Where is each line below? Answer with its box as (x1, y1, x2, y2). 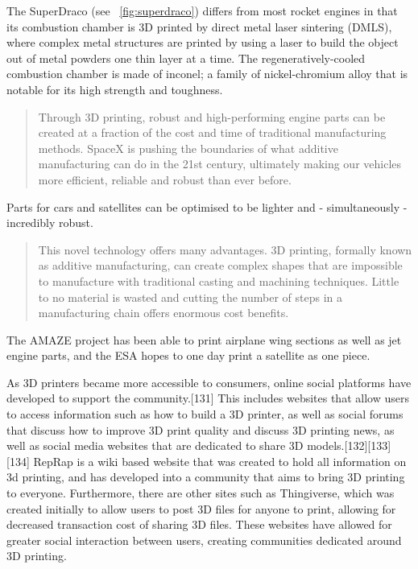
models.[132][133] (307, 437, 391, 454)
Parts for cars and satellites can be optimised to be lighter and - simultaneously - (6, 198, 408, 215)
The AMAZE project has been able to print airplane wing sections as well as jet (6, 331, 402, 348)
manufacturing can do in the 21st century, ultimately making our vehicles (38, 155, 402, 172)
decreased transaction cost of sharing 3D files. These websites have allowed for (6, 516, 392, 533)
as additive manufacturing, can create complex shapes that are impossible (38, 257, 403, 274)
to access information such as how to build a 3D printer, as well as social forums (6, 406, 404, 423)
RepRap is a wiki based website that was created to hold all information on (33, 452, 407, 469)
